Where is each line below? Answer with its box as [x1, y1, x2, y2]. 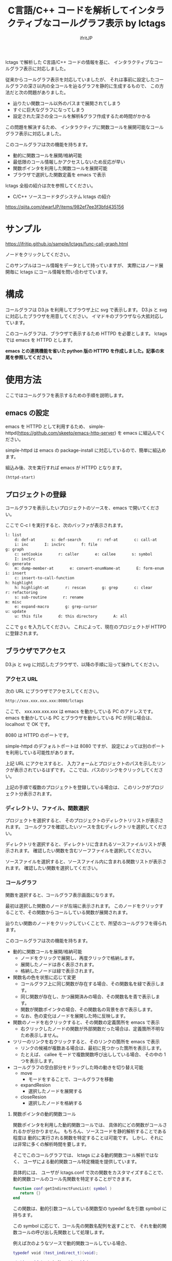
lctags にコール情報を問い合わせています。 [20, 269, 110, 275]
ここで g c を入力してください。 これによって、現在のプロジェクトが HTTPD [5, 624, 167, 630]
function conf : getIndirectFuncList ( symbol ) [12, 1186, 112, 1191]
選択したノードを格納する [28, 1099, 83, 1106]
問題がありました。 [27, 89, 68, 95]
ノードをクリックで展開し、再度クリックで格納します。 [20, 955, 138, 961]
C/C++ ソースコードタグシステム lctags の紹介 [12, 193, 111, 200]
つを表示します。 [20, 1058, 56, 1064]
